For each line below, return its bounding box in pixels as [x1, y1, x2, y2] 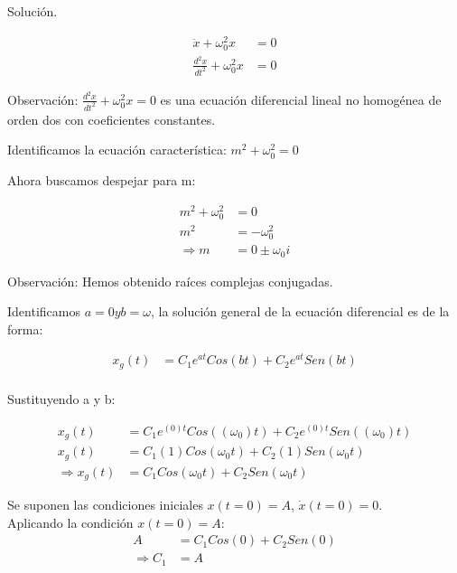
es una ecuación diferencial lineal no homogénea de [160, 89, 442, 108]
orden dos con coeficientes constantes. [7, 109, 216, 128]
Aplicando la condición [7, 512, 134, 531]
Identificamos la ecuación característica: [7, 140, 227, 159]
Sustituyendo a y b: [7, 389, 116, 408]
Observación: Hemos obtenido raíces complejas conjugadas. [7, 271, 333, 290]
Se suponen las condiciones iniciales [7, 495, 203, 514]
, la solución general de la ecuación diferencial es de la [150, 302, 450, 321]
